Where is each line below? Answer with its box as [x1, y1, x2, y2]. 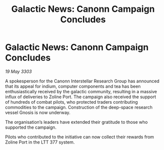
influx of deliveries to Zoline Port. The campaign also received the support [5, 94, 157, 100]
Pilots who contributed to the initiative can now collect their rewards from [5, 134, 154, 140]
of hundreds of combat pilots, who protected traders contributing [5, 99, 138, 105]
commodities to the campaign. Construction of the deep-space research [5, 104, 153, 110]
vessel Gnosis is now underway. [5, 110, 71, 115]
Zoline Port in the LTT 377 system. [5, 139, 75, 145]
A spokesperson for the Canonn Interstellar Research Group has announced [5, 78, 160, 84]
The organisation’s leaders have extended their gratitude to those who [5, 119, 148, 125]
